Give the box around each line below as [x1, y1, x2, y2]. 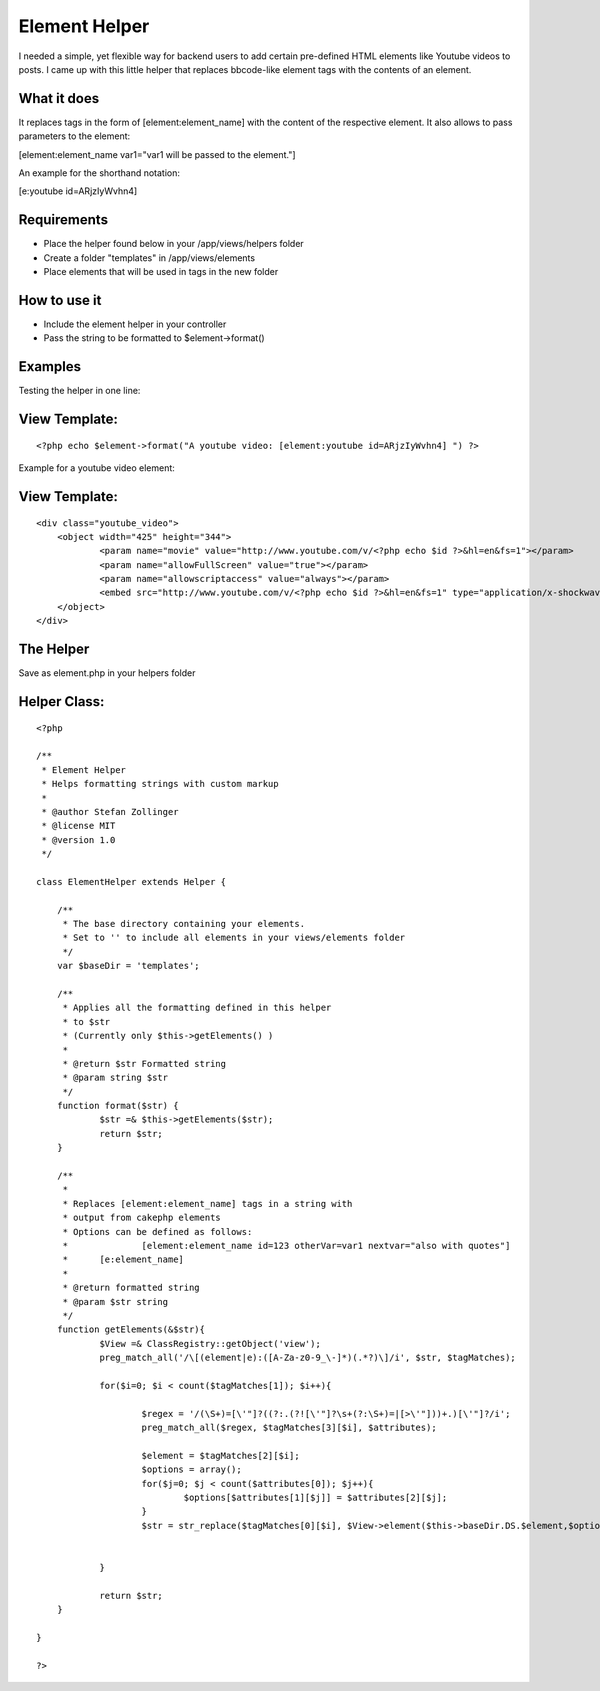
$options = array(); [141, 1464, 242, 1475]
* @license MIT [41, 820, 116, 832]
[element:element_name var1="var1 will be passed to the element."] [18, 148, 296, 160]
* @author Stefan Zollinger [41, 806, 179, 817]
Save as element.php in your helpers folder [18, 667, 196, 679]
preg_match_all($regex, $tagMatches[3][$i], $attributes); [141, 1422, 437, 1434]
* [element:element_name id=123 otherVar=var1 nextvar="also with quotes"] [62, 1240, 511, 1251]
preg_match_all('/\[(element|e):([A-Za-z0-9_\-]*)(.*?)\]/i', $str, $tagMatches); [99, 1352, 517, 1364]
